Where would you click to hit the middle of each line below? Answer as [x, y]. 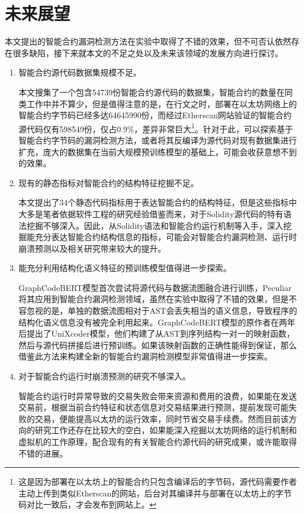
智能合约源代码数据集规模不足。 [80, 72]
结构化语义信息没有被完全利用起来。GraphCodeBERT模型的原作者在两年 [157, 322]
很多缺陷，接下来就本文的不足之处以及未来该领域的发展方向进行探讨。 [148, 52]
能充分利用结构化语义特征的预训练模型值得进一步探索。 [125, 268]
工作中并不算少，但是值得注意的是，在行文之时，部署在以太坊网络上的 [162, 103]
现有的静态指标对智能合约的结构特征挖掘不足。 [108, 182]
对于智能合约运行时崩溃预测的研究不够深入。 [104, 376]
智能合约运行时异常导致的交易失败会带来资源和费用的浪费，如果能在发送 [158, 395]
